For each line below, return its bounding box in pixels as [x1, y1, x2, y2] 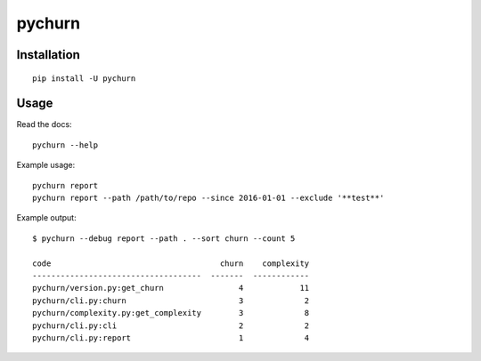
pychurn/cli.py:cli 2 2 [32, 320, 310, 331]
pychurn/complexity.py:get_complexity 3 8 [32, 308, 310, 318]
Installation [16, 47, 80, 62]
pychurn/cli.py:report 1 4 [32, 333, 310, 342]
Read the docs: [16, 119, 72, 130]
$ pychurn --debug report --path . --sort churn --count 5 [32, 233, 296, 244]
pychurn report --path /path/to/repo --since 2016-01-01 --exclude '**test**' [32, 193, 385, 204]
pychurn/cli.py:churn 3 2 [32, 295, 310, 306]
